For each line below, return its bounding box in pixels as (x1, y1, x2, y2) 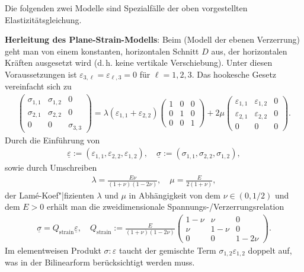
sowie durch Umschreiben (5, 161, 97, 174)
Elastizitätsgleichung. (5, 13, 82, 25)
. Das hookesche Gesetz (191, 68, 277, 80)
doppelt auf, (248, 244, 292, 257)
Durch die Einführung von (5, 133, 100, 146)
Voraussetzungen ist (5, 68, 77, 80)
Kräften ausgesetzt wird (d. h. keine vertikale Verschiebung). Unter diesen (5, 56, 273, 69)
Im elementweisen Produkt (5, 244, 101, 257)
